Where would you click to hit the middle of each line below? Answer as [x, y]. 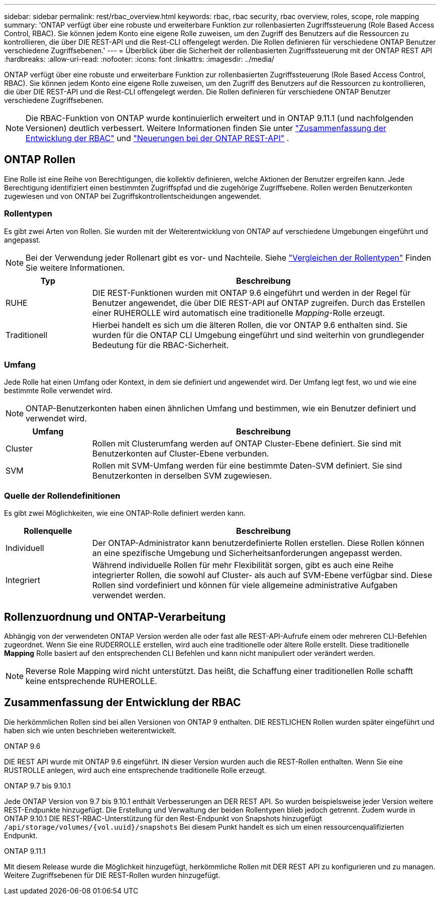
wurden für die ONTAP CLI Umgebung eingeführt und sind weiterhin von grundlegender [258, 335]
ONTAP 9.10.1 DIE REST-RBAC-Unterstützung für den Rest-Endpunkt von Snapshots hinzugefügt [163, 818]
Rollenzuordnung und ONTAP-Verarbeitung [115, 617]
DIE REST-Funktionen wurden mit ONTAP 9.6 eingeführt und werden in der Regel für [251, 293]
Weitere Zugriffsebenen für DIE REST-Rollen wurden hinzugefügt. [112, 875]
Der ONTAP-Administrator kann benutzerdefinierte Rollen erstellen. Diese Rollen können [258, 543]
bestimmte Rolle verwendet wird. [58, 391]
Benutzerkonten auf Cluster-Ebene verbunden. [181, 454]
